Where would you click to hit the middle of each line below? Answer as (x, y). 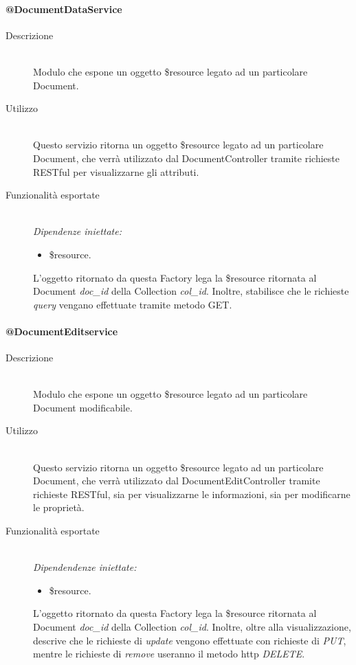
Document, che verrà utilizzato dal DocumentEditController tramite (177, 481)
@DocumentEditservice (62, 331)
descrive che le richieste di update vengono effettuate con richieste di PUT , (190, 640)
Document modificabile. (83, 407)
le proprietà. (59, 507)
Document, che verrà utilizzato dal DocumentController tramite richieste (186, 158)
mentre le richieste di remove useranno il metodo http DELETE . (169, 654)
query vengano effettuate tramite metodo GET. (133, 304)
